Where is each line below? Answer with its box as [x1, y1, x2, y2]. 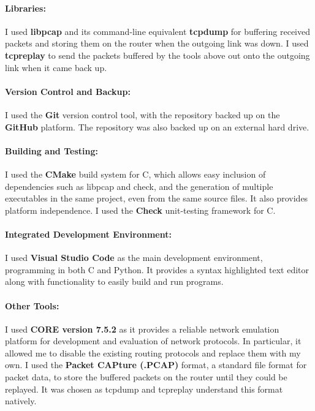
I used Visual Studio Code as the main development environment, [5, 251, 263, 264]
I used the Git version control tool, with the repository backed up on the [5, 108, 280, 121]
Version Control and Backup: [5, 85, 131, 97]
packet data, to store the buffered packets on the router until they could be [5, 371, 287, 383]
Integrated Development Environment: [5, 227, 172, 240]
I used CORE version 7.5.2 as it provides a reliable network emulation [5, 322, 279, 335]
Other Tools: [5, 299, 59, 312]
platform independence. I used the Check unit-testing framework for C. [5, 203, 276, 216]
